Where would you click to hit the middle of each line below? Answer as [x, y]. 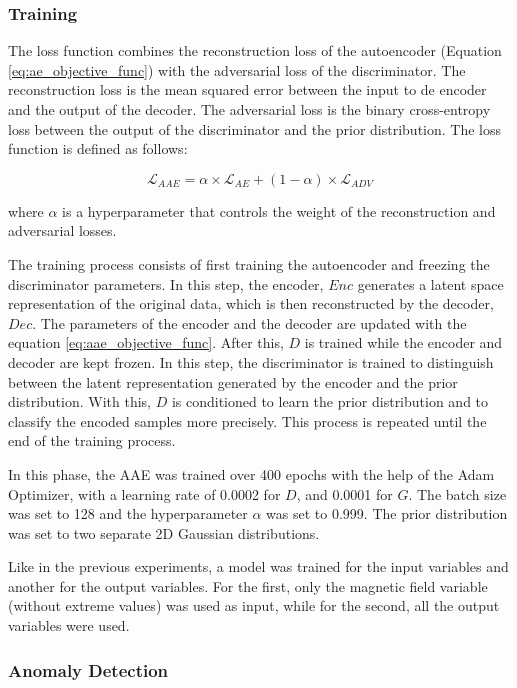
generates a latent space [430, 283]
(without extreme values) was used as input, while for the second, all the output [254, 605]
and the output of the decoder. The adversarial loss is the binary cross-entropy [249, 109]
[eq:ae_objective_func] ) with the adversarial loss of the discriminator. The [237, 69]
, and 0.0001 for [344, 493]
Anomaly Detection [88, 669]
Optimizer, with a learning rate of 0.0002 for [144, 493]
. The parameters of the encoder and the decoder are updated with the [249, 322]
